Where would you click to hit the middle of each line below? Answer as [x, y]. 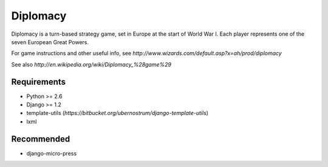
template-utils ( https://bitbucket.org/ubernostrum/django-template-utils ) [118, 113]
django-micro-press [52, 153]
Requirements [39, 82]
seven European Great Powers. [50, 42]
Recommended [41, 139]
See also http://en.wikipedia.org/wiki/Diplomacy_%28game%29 [91, 64]
